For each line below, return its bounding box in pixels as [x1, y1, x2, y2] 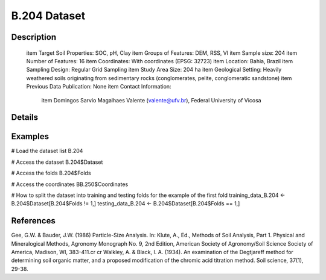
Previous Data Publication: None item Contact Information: [26, 83, 171, 90]
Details [11, 112, 39, 123]
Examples [11, 131, 50, 142]
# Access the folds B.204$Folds [11, 169, 91, 177]
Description [11, 32, 57, 42]
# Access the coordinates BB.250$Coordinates [11, 181, 129, 188]
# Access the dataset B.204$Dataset [11, 158, 103, 166]
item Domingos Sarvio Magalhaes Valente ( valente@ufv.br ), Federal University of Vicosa [41, 96, 262, 104]
